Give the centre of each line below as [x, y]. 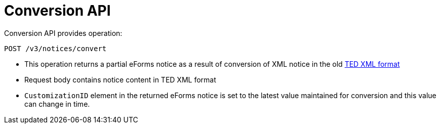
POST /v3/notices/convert [55, 48]
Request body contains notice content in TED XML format [120, 79]
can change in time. [57, 104]
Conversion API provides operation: [63, 33]
